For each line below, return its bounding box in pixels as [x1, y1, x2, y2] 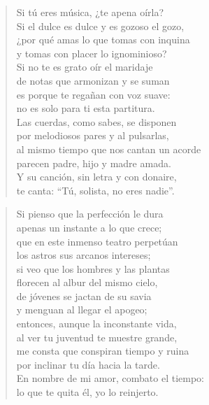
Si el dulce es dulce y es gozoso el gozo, [16, 18, 185, 33]
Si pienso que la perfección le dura [16, 206, 164, 221]
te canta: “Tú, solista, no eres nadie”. [16, 183, 175, 197]
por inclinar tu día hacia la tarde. [16, 357, 160, 371]
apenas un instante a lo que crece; [16, 220, 162, 234]
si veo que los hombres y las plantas [16, 261, 170, 276]
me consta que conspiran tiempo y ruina [16, 343, 189, 358]
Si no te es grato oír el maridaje [16, 59, 153, 74]
